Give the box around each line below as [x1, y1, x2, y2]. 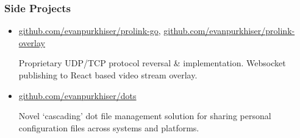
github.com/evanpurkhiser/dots [18, 89, 137, 102]
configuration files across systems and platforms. [18, 121, 199, 134]
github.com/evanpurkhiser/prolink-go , [18, 24, 161, 37]
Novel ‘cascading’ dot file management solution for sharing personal [18, 109, 271, 122]
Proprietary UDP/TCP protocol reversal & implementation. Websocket [18, 57, 286, 69]
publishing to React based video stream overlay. [18, 69, 198, 81]
